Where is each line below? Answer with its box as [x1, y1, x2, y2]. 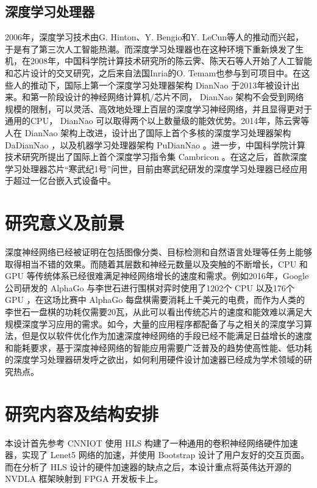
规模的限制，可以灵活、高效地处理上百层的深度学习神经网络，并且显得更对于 [5, 102, 312, 115]
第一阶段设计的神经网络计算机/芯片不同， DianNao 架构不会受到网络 [30, 90, 304, 103]
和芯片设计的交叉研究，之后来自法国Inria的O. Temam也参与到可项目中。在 [5, 66, 302, 79]
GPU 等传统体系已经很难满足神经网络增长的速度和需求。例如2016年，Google [5, 269, 309, 282]
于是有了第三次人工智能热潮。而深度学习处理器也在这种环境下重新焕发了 [5, 42, 295, 55]
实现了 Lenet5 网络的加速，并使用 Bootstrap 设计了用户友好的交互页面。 [21, 448, 310, 461]
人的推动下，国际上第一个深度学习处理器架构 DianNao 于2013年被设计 [13, 78, 291, 91]
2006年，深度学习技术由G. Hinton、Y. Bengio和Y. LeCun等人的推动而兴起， [5, 31, 304, 43]
